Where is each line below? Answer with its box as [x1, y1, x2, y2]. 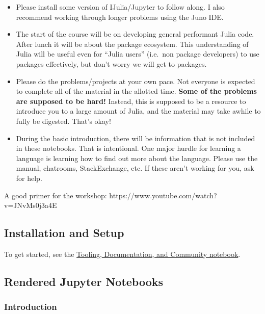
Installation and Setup [4, 225, 124, 241]
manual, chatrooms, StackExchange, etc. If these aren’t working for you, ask [16, 163, 254, 173]
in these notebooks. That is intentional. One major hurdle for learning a [16, 143, 241, 153]
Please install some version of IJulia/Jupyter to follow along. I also [16, 2, 225, 12]
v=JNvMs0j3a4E [4, 200, 57, 211]
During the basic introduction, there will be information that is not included [16, 133, 255, 143]
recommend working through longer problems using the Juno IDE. [16, 11, 224, 22]
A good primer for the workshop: [4, 190, 107, 200]
